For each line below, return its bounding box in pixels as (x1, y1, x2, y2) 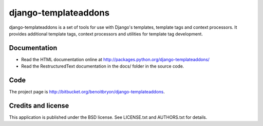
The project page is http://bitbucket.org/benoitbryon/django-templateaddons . (9, 89, 165, 95)
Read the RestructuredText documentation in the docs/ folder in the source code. (21, 63, 185, 69)
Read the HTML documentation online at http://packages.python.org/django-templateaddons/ (21, 56, 210, 62)
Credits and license (9, 101, 69, 109)
